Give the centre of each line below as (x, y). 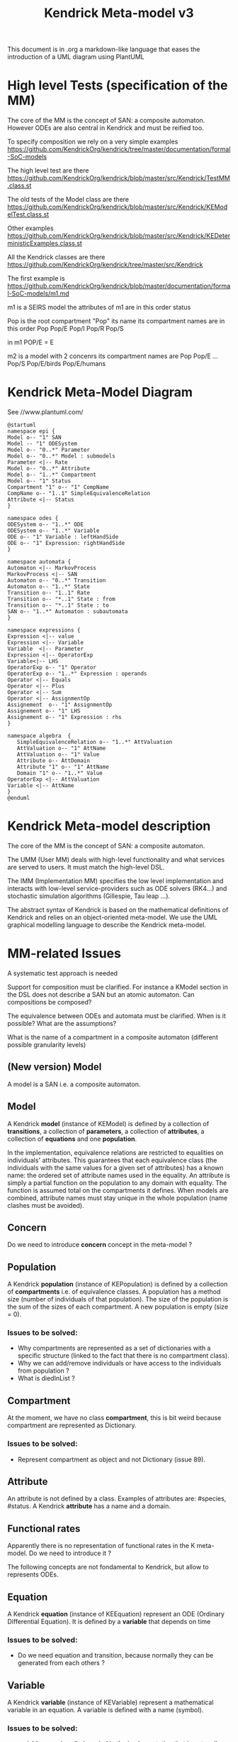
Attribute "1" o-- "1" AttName (63, 767)
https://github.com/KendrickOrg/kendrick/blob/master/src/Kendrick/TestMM (119, 178)
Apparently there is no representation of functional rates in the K (101, 1546)
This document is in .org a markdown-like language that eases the (104, 49)
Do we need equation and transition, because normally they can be (115, 1655)
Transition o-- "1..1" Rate (49, 593)
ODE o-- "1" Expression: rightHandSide (66, 543)
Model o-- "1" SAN (34, 438)
